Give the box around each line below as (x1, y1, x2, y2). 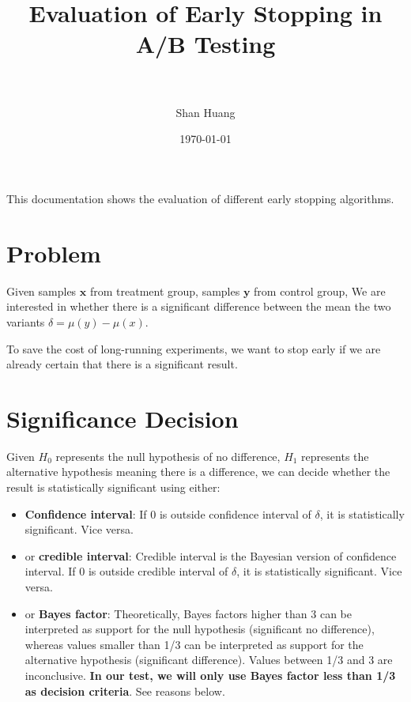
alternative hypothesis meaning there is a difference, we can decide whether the (6, 463, 390, 480)
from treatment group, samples (89, 282, 240, 299)
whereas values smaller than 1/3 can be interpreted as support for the (25, 636, 364, 652)
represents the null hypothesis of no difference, (55, 447, 281, 464)
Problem (6, 236, 101, 269)
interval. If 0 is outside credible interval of (25, 563, 228, 579)
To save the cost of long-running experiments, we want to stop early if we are (6, 340, 381, 357)
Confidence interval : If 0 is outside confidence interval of (25, 505, 311, 522)
